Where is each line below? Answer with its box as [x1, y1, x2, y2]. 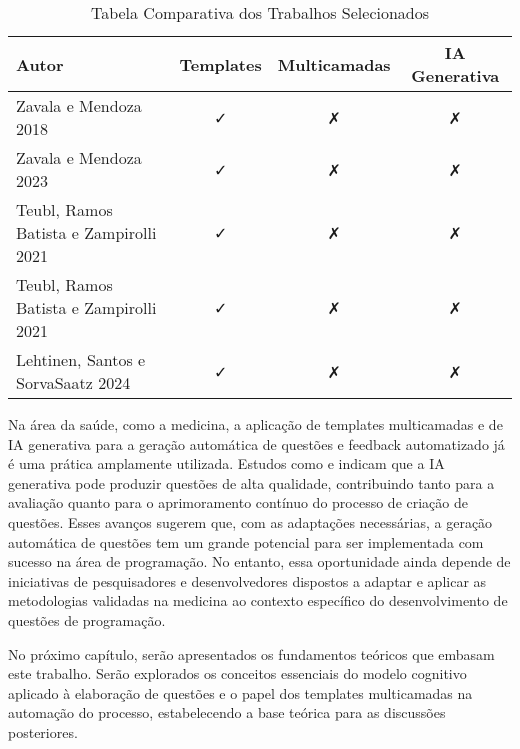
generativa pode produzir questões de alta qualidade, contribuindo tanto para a [8, 472, 495, 493]
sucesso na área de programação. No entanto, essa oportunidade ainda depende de [8, 551, 511, 572]
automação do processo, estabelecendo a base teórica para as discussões [8, 702, 446, 723]
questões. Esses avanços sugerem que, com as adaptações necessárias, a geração [8, 511, 493, 532]
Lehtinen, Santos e [16, 348, 146, 371]
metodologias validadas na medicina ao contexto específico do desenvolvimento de [8, 590, 508, 611]
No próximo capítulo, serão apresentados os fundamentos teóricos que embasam [8, 643, 495, 664]
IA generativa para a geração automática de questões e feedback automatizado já [8, 433, 505, 454]
